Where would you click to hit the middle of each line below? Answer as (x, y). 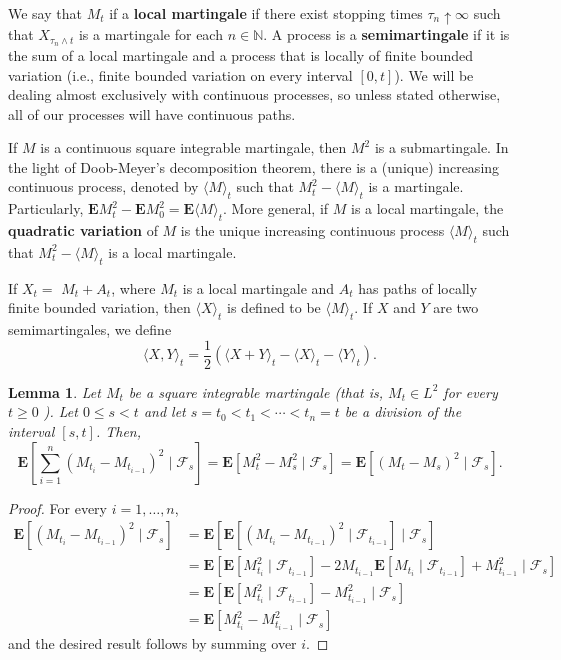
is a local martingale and (258, 287)
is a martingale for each (150, 34)
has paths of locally (418, 287)
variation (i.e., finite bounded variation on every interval (180, 74)
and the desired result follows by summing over (152, 643)
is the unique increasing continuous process (312, 230)
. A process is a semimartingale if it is (386, 34)
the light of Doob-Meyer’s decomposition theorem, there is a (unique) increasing (254, 166)
